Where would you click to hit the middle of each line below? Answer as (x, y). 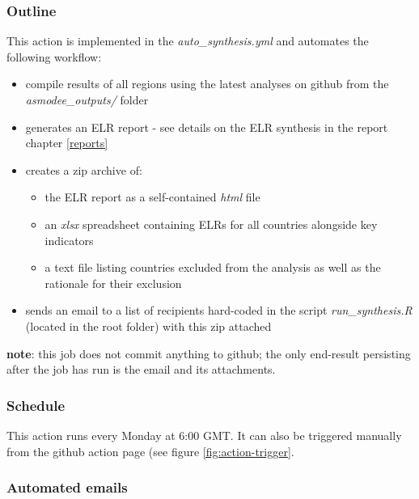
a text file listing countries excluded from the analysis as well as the (213, 267)
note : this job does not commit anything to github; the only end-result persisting (209, 353)
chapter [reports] (67, 143)
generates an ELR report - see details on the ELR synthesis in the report (207, 127)
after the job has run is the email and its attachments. (141, 369)
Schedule (36, 405)
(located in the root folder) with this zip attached (148, 326)
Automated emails (67, 487)
